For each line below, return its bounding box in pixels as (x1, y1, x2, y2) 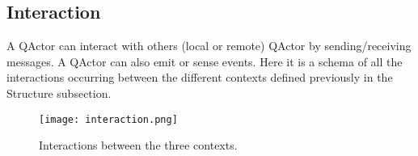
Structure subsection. (6, 84, 112, 101)
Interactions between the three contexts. (39, 137, 238, 154)
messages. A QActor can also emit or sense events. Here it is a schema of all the (6, 53, 403, 70)
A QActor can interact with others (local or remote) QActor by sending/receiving (6, 37, 412, 54)
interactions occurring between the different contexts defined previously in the (6, 69, 393, 86)
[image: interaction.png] (39, 113, 178, 125)
